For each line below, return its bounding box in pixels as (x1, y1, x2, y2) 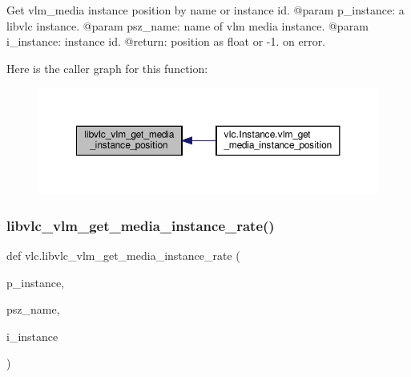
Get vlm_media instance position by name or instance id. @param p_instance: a (6, 2, 405, 18)
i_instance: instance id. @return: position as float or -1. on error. (6, 33, 326, 50)
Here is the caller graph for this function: (6, 59, 208, 76)
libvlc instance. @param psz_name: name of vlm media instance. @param (6, 17, 369, 34)
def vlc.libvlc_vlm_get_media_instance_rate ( (6, 247, 240, 264)
